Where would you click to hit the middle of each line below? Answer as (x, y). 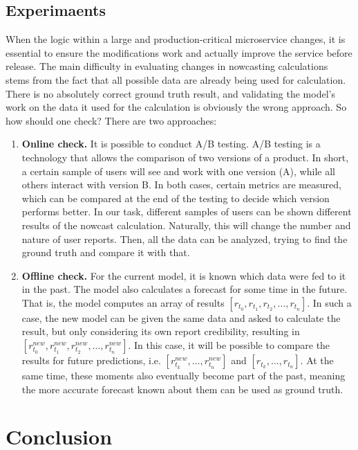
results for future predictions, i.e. (91, 360)
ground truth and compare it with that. (106, 252)
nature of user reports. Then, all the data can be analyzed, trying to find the (185, 238)
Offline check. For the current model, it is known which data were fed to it (184, 275)
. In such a (329, 302)
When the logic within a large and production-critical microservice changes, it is (176, 39)
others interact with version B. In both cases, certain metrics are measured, (181, 184)
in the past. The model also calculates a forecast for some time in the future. (185, 289)
